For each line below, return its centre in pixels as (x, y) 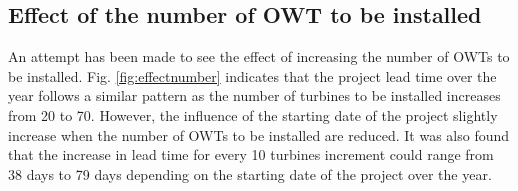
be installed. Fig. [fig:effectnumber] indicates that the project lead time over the (252, 75)
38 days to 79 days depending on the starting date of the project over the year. (250, 173)
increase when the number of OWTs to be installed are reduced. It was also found (259, 134)
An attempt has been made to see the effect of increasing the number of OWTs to (259, 56)
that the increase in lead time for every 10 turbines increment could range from (251, 154)
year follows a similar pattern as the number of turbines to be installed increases (254, 95)
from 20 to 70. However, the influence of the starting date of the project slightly (253, 114)
